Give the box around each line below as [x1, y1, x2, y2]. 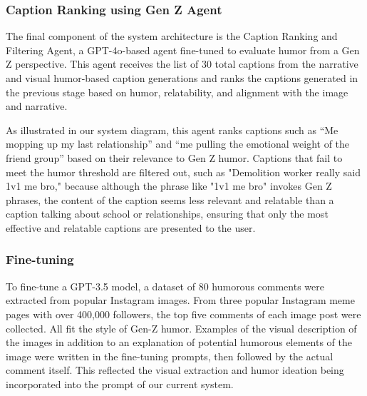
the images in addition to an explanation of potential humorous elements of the [6, 335, 353, 350]
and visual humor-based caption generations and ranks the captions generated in [6, 71, 358, 85]
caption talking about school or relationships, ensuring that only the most [6, 206, 329, 221]
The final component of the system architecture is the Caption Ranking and [6, 29, 338, 44]
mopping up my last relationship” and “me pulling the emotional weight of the [6, 136, 350, 151]
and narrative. [6, 98, 68, 113]
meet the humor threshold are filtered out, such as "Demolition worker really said [6, 164, 361, 179]
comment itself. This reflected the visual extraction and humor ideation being [6, 362, 344, 377]
